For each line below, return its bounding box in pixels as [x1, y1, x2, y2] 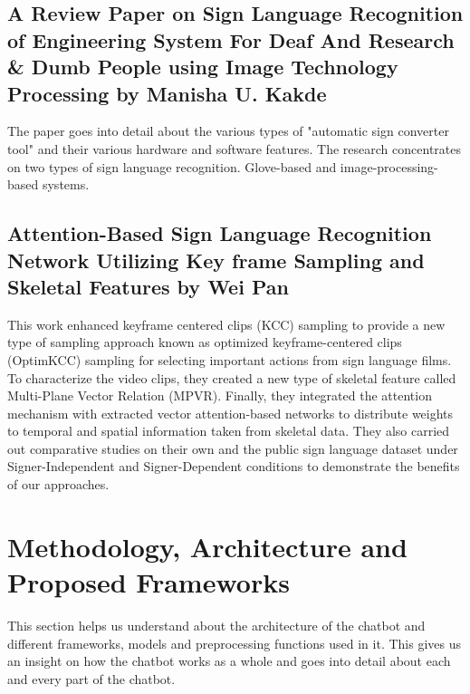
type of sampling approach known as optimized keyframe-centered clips [7, 333, 402, 352]
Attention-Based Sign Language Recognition [7, 219, 432, 247]
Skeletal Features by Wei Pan [7, 272, 289, 300]
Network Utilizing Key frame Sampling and [7, 246, 425, 274]
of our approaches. [7, 475, 110, 494]
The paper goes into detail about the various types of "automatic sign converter [7, 121, 449, 140]
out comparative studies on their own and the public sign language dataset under [7, 439, 458, 458]
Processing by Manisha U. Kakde [7, 79, 327, 107]
